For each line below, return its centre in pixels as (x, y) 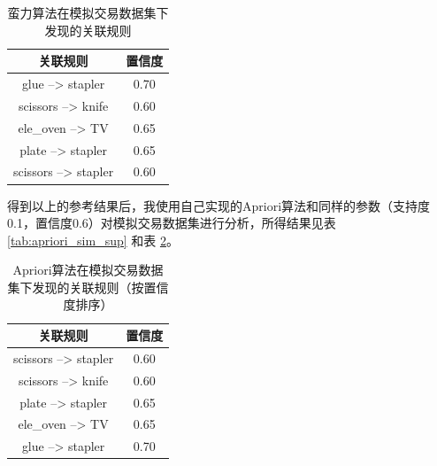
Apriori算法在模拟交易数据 (88, 270)
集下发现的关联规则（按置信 (88, 287)
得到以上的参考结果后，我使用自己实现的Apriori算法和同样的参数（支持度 (219, 205)
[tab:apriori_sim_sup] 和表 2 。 (93, 240)
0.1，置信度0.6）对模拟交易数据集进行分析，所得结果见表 (172, 223)
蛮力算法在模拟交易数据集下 (88, 12)
